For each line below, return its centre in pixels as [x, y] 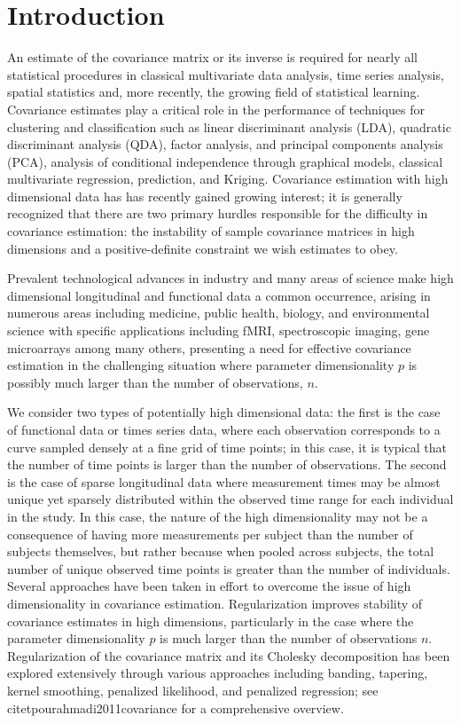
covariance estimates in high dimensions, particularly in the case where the [211, 621]
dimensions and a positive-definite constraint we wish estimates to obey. [203, 248]
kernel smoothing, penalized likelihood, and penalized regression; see [193, 690]
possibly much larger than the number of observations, [155, 382]
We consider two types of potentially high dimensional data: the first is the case [224, 412]
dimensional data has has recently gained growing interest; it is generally [205, 196]
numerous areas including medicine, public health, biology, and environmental [219, 313]
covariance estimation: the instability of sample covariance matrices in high [211, 231]
